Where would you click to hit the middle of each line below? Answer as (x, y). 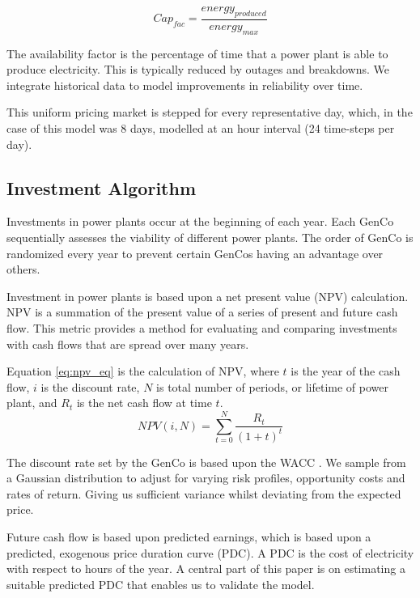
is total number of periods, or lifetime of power (272, 386)
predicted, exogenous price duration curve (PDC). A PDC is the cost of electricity (210, 552)
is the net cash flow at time (144, 403)
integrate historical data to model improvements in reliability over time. (185, 85)
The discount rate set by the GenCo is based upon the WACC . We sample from (206, 462)
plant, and (32, 403)
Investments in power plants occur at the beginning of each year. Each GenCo (200, 221)
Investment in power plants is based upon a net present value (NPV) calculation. (208, 296)
